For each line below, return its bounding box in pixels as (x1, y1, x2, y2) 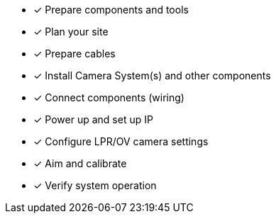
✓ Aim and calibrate (33, 157, 127, 169)
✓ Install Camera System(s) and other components (33, 69, 271, 82)
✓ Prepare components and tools (33, 4, 189, 16)
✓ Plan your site (33, 26, 109, 38)
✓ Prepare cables (33, 47, 116, 60)
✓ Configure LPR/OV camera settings (33, 135, 209, 147)
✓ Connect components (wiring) (33, 91, 184, 103)
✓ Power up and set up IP (33, 113, 153, 125)
